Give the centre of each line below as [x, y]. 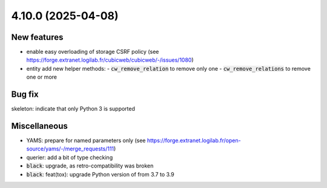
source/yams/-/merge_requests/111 [70, 149]
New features [37, 37]
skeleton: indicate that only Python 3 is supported [73, 109]
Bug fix [25, 95]
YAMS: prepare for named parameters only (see [86, 141]
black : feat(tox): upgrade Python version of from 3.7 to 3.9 [101, 174]
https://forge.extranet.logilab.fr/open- [194, 141]
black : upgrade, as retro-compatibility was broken [90, 166]
